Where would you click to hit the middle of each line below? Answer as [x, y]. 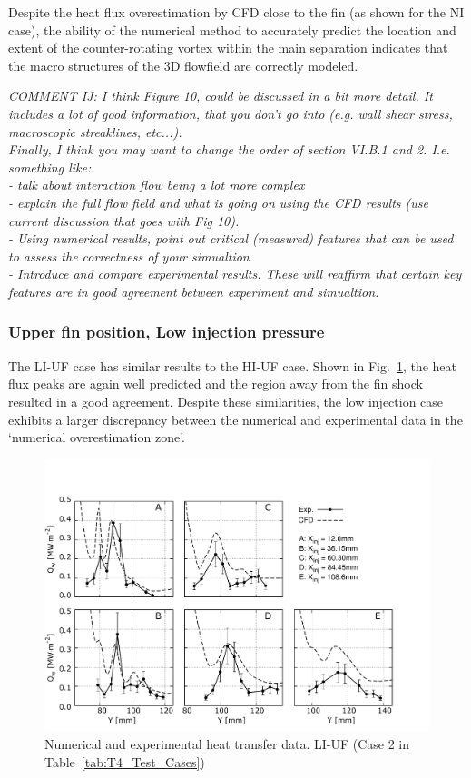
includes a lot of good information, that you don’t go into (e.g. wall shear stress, [231, 113]
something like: [50, 167]
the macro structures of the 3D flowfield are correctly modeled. [183, 65]
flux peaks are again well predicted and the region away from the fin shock [216, 384]
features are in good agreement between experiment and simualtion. [194, 291]
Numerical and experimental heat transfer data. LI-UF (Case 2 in [227, 743]
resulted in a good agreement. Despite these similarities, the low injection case [226, 401]
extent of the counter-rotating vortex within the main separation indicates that [228, 48]
